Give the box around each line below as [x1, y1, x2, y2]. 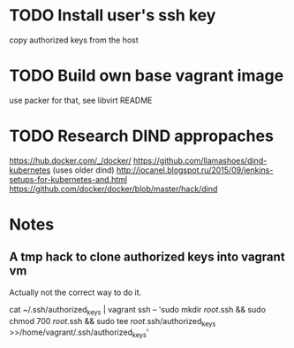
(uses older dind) [52, 165, 115, 175]
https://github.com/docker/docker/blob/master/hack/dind [9, 183, 218, 194]
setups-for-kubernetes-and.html [9, 174, 128, 184]
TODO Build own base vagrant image [9, 66, 284, 86]
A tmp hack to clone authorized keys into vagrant [9, 250, 285, 265]
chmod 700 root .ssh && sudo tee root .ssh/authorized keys [9, 315, 216, 329]
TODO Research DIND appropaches [9, 126, 274, 146]
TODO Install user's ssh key [9, 5, 216, 26]
